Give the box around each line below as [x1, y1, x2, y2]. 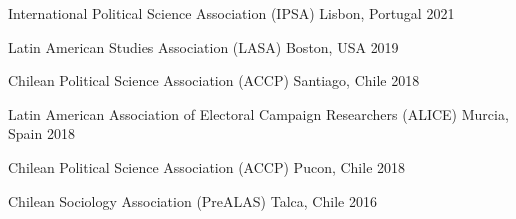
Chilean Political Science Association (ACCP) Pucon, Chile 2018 [8, 156, 406, 177]
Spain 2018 [8, 123, 75, 144]
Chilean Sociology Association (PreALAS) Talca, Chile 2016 [8, 190, 377, 211]
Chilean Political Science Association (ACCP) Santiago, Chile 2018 [8, 70, 420, 91]
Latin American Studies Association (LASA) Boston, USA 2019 [8, 36, 399, 57]
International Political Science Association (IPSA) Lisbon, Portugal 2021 [8, 3, 455, 23]
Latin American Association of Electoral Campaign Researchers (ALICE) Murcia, [8, 103, 509, 124]
